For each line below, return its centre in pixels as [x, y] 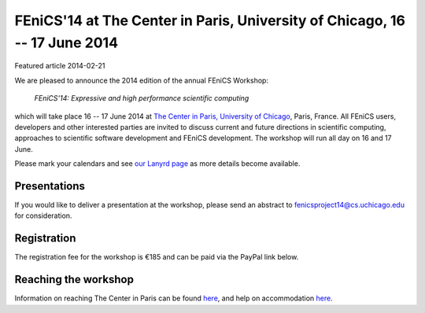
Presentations [50, 186]
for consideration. [43, 215]
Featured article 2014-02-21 [60, 66]
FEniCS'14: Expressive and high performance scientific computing [142, 98]
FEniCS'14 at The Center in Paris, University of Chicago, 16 [210, 20]
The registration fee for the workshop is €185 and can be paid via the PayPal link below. [157, 257]
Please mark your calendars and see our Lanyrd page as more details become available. [157, 164]
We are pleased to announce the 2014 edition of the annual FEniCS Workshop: [142, 80]
